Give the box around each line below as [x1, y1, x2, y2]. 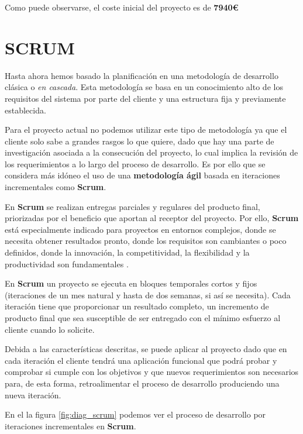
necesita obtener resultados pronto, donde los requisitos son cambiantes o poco [5, 235, 287, 247]
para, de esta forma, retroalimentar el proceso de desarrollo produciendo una [5, 377, 280, 389]
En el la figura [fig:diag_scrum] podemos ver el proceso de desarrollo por [5, 408, 266, 421]
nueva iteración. [5, 388, 61, 401]
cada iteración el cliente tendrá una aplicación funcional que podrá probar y [5, 354, 277, 366]
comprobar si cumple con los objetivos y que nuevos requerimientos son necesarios [5, 366, 299, 378]
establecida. [5, 104, 46, 116]
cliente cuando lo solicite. [5, 323, 95, 335]
